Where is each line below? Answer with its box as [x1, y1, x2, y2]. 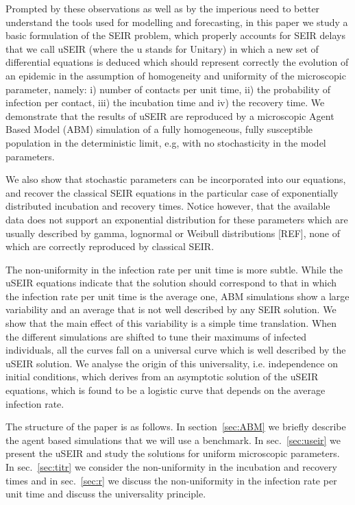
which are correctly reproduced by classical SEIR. [5, 239, 215, 254]
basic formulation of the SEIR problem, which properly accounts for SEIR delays [5, 28, 345, 42]
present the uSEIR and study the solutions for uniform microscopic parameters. [5, 446, 340, 460]
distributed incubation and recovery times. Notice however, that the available [5, 199, 330, 213]
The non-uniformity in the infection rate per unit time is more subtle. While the [5, 262, 343, 276]
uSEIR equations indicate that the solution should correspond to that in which [5, 275, 337, 290]
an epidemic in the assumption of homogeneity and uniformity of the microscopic [5, 68, 346, 82]
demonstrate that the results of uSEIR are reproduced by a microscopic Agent [5, 108, 334, 123]
